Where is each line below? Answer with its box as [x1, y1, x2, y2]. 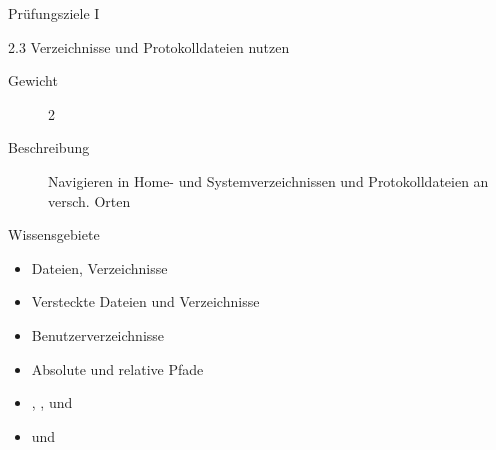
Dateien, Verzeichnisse [31, 257, 168, 278]
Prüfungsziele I [8, 3, 100, 23]
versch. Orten [48, 190, 131, 211]
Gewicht [8, 70, 58, 91]
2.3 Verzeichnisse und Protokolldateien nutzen [8, 36, 290, 57]
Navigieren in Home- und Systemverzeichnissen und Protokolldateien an [48, 170, 489, 191]
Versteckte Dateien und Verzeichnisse [31, 291, 260, 312]
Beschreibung [8, 137, 90, 158]
